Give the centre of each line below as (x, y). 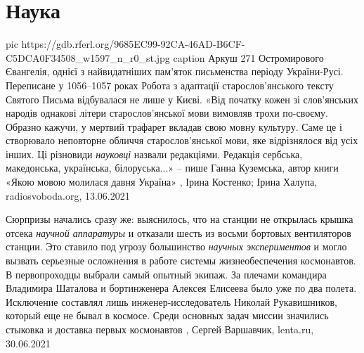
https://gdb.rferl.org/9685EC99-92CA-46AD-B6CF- (133, 44)
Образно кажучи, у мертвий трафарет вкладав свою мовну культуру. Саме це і (174, 126)
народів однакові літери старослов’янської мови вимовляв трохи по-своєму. (167, 113)
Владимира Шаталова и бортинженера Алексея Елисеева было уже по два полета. (181, 288)
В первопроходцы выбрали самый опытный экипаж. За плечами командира (166, 274)
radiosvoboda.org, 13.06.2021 (68, 195)
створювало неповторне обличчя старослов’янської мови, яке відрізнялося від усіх (182, 140)
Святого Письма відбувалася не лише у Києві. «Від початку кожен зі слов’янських (182, 99)
